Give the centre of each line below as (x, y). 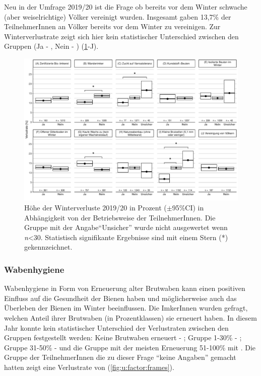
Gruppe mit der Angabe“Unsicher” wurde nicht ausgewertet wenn (126, 227)
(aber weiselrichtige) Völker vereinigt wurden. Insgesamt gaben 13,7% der (118, 16)
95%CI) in (188, 207)
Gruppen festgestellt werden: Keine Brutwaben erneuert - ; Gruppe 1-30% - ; (123, 337)
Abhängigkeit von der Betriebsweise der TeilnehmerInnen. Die (120, 217)
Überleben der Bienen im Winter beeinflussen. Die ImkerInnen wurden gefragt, (126, 308)
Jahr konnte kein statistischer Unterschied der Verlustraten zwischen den (116, 327)
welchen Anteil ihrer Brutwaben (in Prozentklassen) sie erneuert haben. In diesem (130, 317)
